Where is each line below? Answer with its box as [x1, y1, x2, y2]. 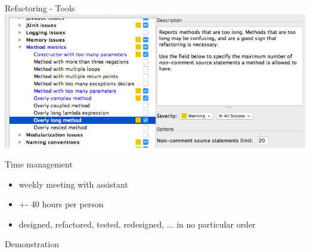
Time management [5, 158, 73, 170]
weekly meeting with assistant [18, 178, 128, 190]
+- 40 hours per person [18, 198, 104, 210]
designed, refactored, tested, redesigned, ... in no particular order [18, 217, 256, 230]
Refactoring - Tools [5, 2, 75, 14]
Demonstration [5, 238, 59, 250]
